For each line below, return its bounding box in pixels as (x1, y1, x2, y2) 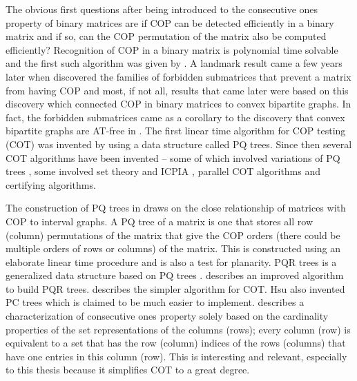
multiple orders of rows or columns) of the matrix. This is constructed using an (6, 241, 340, 256)
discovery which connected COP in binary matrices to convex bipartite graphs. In (6, 96, 351, 111)
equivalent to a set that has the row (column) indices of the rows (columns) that (6, 336, 346, 350)
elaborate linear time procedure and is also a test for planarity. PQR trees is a (6, 254, 337, 269)
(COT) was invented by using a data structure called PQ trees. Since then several (6, 136, 352, 151)
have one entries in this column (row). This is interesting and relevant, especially (6, 349, 347, 363)
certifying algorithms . (6, 177, 96, 192)
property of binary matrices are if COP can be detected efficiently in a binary (6, 15, 334, 30)
